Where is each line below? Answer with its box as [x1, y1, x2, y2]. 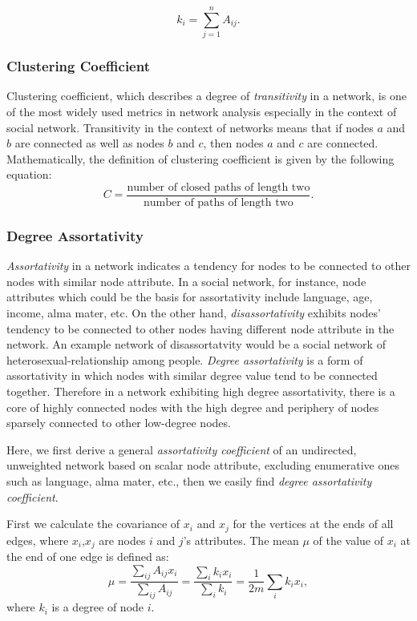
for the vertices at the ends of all [233, 515, 394, 532]
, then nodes [203, 135, 264, 151]
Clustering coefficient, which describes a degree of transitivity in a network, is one [6, 87, 407, 104]
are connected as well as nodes [14, 135, 164, 151]
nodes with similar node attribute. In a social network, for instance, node [6, 272, 366, 289]
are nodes [99, 531, 146, 548]
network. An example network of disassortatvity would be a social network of [6, 336, 386, 353]
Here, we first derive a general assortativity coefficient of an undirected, [6, 441, 357, 458]
